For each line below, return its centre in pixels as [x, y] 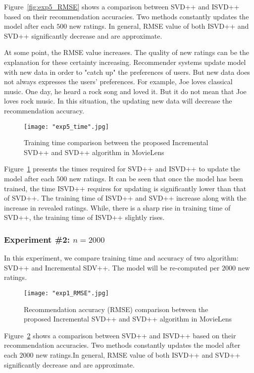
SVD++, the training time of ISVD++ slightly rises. [84, 217]
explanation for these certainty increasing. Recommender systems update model [125, 62]
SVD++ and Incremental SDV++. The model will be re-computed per [112, 267]
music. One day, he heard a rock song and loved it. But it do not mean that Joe [125, 91]
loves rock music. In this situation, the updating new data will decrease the [118, 101]
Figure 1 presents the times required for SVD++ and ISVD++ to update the [122, 169]
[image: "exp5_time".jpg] [66, 127]
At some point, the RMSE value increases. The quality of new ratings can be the [127, 52]
